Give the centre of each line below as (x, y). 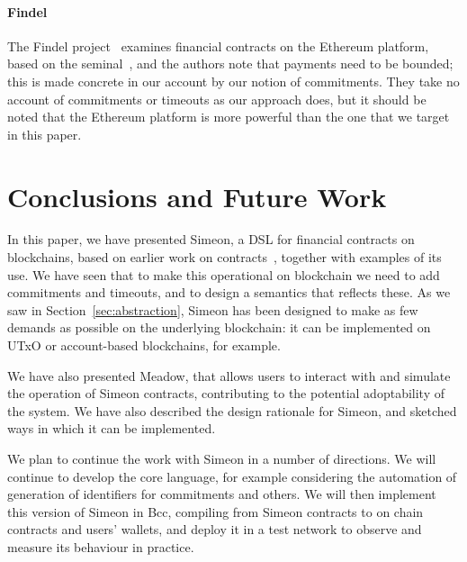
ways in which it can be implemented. (112, 428)
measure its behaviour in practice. (101, 546)
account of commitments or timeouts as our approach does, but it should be (217, 99)
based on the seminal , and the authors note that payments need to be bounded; (230, 63)
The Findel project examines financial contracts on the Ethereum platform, (218, 45)
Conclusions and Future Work (197, 196)
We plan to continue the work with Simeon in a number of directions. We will (222, 459)
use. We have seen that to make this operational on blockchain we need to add (224, 274)
